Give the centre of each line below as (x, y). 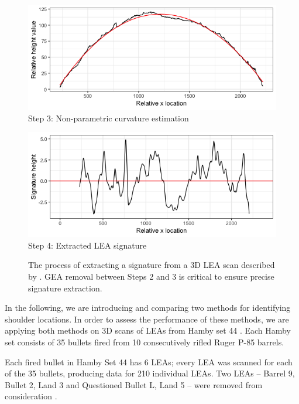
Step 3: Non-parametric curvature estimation (109, 118)
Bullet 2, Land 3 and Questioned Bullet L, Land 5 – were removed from (134, 384)
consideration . (31, 396)
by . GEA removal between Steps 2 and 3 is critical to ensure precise (151, 276)
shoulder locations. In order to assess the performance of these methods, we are (147, 319)
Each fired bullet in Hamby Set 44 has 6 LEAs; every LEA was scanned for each (149, 361)
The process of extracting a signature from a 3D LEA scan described (152, 265)
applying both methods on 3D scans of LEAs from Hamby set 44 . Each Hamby (148, 330)
